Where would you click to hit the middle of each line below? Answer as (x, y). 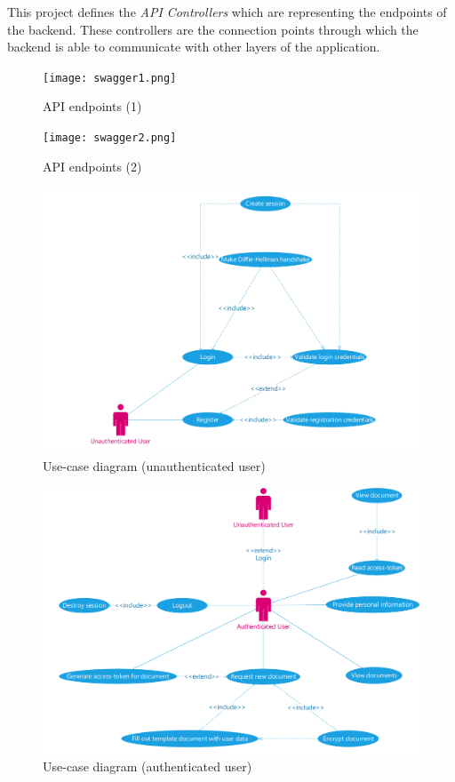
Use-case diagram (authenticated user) (148, 766)
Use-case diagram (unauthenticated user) (154, 466)
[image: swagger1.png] (110, 78)
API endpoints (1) (92, 106)
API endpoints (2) (92, 166)
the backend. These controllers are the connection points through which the (213, 29)
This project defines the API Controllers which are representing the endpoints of (227, 12)
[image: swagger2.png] (110, 138)
